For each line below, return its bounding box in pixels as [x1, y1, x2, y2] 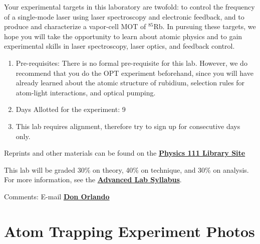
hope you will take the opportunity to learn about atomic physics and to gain [4, 31, 242, 41]
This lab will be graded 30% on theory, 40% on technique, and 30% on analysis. [4, 164, 249, 175]
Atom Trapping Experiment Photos [4, 220, 255, 241]
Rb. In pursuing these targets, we [153, 21, 256, 32]
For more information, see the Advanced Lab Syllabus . [4, 174, 182, 185]
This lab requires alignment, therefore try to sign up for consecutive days [16, 120, 240, 131]
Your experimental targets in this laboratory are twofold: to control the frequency [4, 2, 255, 12]
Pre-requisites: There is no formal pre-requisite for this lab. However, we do [16, 57, 247, 68]
